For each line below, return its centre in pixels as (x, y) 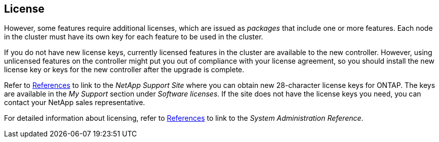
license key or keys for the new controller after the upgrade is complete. (124, 70)
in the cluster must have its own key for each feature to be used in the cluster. (134, 37)
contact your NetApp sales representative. (75, 103)
